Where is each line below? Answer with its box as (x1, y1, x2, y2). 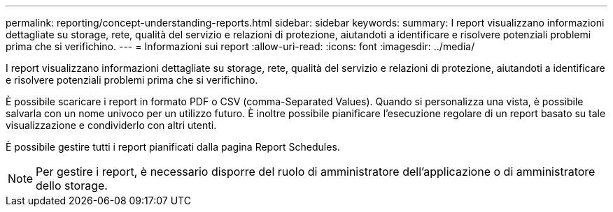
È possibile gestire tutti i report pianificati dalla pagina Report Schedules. (6, 141, 340, 153)
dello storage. (36, 179, 108, 192)
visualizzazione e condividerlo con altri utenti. (6, 119, 217, 131)
